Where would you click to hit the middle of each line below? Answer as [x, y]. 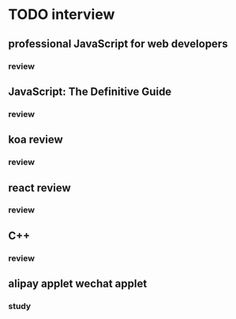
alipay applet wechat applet [78, 284]
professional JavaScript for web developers [118, 44]
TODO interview [62, 15]
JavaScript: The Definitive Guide [90, 91]
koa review [36, 140]
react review [39, 188]
